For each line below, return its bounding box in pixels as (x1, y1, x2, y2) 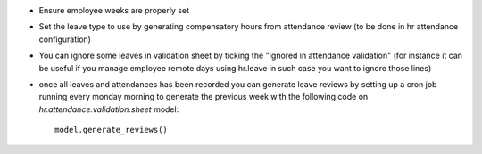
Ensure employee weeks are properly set (38, 5, 190, 15)
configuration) (38, 34, 91, 45)
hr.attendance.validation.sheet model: (38, 103, 179, 115)
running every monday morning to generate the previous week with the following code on (38, 92, 369, 102)
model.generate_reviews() (54, 125, 169, 135)
